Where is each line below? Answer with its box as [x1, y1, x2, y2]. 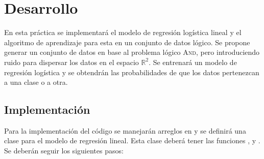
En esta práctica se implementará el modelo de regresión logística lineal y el [4, 27, 242, 38]
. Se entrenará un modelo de [149, 56, 237, 67]
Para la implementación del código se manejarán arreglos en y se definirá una [4, 125, 246, 136]
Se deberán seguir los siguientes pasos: [4, 145, 124, 156]
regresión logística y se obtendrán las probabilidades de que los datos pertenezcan [4, 67, 259, 77]
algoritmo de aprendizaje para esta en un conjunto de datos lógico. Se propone [4, 37, 250, 47]
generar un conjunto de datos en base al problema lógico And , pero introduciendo [4, 47, 260, 57]
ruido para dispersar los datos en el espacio [4, 56, 139, 67]
